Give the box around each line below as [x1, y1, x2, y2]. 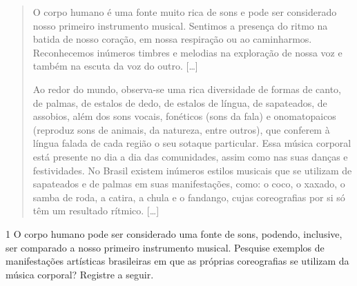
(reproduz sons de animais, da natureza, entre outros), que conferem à [32, 122, 330, 136]
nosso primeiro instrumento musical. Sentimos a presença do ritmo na [32, 18, 328, 32]
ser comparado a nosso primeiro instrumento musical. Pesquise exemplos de [6, 240, 325, 254]
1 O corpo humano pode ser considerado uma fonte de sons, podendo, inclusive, [6, 226, 342, 241]
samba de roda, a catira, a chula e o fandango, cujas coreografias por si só [32, 190, 345, 204]
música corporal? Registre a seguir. [6, 267, 154, 281]
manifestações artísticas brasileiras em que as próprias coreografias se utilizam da [6, 254, 349, 268]
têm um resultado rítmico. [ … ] [32, 203, 160, 218]
